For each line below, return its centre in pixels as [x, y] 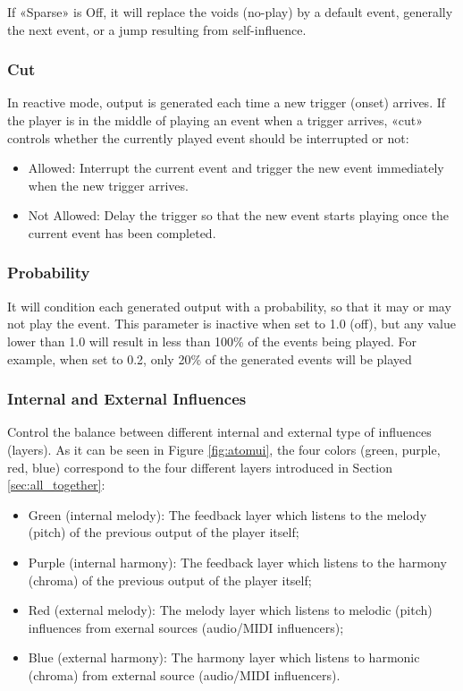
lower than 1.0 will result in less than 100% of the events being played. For [212, 341]
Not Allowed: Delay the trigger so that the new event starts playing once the [239, 215]
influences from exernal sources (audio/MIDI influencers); [186, 627]
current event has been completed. [122, 232]
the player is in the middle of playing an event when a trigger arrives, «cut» [215, 120]
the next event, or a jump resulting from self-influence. [157, 29]
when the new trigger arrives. [108, 185]
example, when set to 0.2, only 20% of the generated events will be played [210, 358]
